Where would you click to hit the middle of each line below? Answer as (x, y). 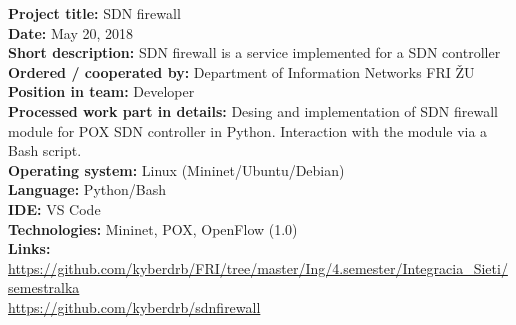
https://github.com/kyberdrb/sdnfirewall (134, 306)
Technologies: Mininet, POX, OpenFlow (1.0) (153, 228)
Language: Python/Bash (87, 189)
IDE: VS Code (54, 208)
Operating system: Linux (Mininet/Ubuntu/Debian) (176, 169)
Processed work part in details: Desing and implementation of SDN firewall (253, 110)
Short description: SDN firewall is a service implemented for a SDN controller (254, 52)
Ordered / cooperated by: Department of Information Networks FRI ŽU (241, 71)
